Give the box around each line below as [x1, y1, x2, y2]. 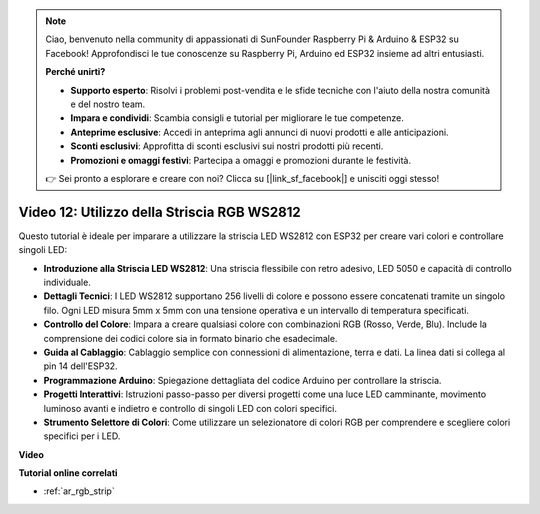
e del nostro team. [70, 98, 146, 110]
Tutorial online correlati [18, 467, 118, 479]
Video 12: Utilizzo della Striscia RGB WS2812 [18, 203, 301, 220]
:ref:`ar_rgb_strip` [43, 485, 115, 497]
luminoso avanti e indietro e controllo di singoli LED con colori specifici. [43, 402, 337, 414]
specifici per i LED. [43, 430, 121, 442]
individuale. [43, 276, 92, 288]
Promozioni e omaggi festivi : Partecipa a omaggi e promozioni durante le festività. [70, 154, 412, 166]
